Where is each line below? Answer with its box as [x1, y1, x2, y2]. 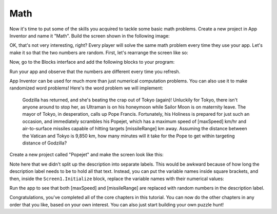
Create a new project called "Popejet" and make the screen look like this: [9, 152, 164, 158]
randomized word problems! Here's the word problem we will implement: [9, 85, 164, 91]
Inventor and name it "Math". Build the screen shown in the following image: [9, 32, 170, 39]
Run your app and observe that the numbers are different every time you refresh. [9, 68, 181, 75]
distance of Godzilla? [22, 140, 67, 146]
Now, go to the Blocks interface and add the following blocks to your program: [9, 59, 175, 65]
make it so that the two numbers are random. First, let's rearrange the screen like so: [9, 49, 188, 56]
